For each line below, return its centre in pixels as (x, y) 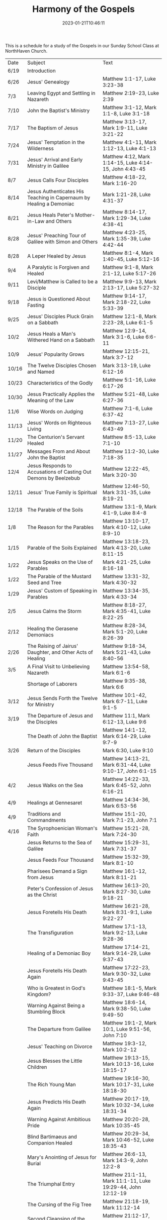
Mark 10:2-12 (120, 1049)
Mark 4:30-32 (120, 582)
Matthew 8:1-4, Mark (128, 253)
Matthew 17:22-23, (126, 967)
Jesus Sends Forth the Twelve (62, 698)
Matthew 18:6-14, (125, 1002)
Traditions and (44, 813)
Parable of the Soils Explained (62, 547)
